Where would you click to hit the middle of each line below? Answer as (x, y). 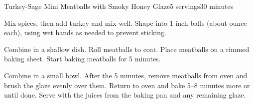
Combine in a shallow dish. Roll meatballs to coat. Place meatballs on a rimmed (127, 49)
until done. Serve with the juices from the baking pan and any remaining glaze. (125, 95)
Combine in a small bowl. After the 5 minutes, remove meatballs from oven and (126, 75)
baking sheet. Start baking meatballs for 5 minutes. (82, 59)
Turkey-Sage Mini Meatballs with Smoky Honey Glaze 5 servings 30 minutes (119, 6)
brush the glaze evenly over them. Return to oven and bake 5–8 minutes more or (127, 85)
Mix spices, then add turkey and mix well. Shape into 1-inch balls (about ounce (126, 23)
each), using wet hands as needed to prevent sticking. (85, 32)
